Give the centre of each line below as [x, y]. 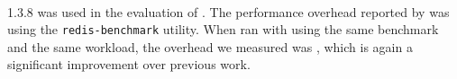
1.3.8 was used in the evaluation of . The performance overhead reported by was [228, 11]
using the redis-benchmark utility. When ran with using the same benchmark [223, 29]
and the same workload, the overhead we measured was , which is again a [210, 46]
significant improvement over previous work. [129, 64]
